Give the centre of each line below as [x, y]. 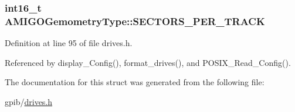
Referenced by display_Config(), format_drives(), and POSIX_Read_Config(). [148, 62]
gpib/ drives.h [29, 101]
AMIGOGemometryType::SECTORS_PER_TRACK [135, 21]
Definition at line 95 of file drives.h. [69, 43]
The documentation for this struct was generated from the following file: [135, 82]
